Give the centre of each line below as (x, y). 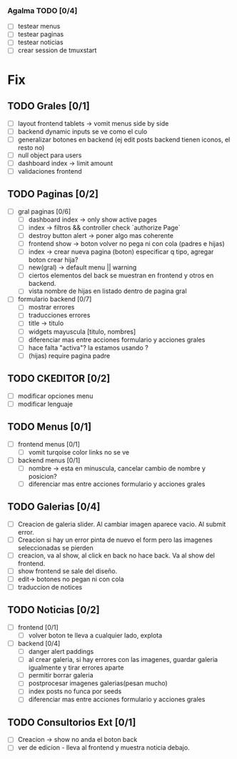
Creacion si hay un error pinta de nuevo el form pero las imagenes (115, 540)
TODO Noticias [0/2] (54, 610)
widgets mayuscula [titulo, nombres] (82, 332)
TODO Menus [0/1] (50, 427)
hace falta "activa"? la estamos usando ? (88, 347)
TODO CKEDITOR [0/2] (59, 378)
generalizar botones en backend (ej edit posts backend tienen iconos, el (124, 139)
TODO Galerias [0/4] (54, 507)
